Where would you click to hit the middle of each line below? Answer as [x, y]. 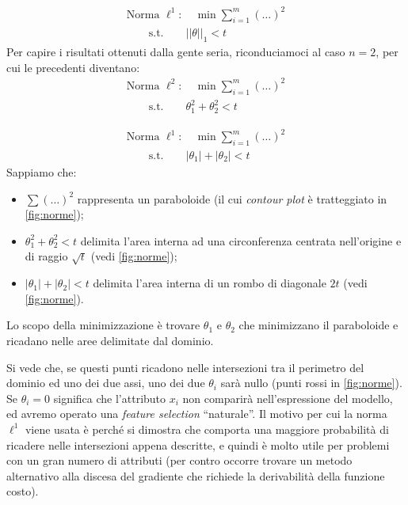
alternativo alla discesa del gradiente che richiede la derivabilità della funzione [196, 475]
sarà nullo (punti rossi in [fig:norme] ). [311, 383]
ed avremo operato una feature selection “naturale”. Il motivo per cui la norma [197, 414]
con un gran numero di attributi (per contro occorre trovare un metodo [179, 460]
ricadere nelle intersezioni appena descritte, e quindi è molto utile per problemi [198, 444]
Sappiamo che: [42, 172]
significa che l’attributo [110, 398]
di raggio [46, 256]
